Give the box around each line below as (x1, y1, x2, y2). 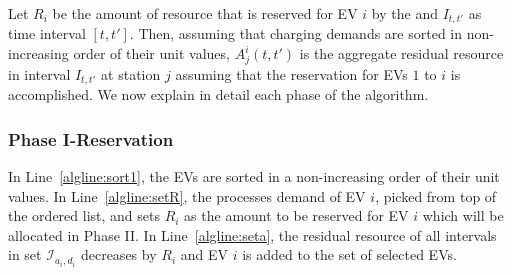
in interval (8, 63, 71, 84)
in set (8, 244, 42, 265)
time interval (8, 23, 86, 44)
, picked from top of (375, 185, 497, 206)
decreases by (80, 244, 157, 265)
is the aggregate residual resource (299, 43, 504, 64)
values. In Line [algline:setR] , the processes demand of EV (8, 185, 366, 206)
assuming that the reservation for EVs (175, 63, 408, 84)
